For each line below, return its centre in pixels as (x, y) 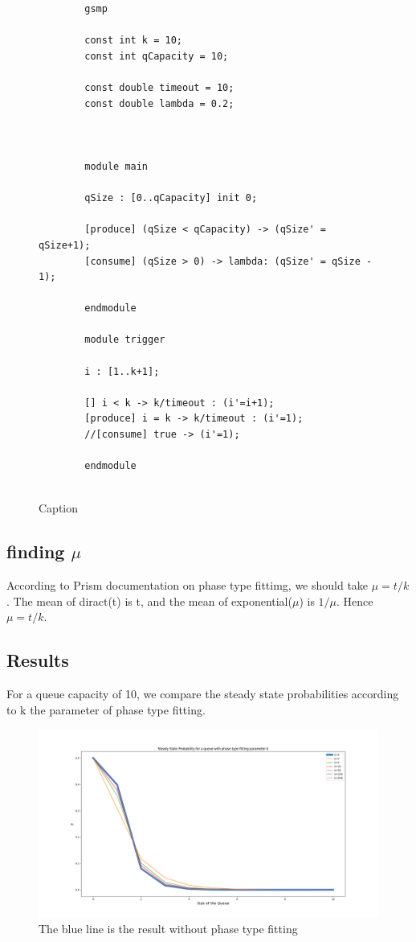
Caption (59, 508)
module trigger (125, 340)
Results (38, 660)
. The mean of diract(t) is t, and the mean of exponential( (149, 601)
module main (116, 166)
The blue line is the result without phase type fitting (168, 928)
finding (36, 551)
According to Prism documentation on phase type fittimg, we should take (188, 585)
